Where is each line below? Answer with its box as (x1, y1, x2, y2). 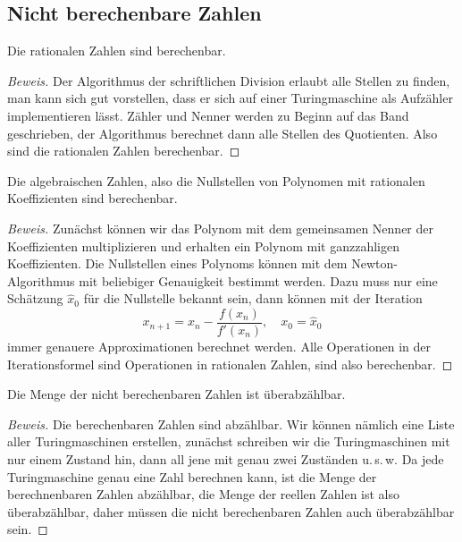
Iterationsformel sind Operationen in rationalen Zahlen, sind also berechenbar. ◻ (7, 354, 453, 373)
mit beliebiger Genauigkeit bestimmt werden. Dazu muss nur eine (79, 271, 438, 290)
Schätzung (7, 289, 63, 308)
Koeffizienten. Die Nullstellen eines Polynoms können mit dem (7, 254, 348, 273)
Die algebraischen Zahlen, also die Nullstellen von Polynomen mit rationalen (7, 171, 425, 190)
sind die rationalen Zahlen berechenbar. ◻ (7, 141, 240, 160)
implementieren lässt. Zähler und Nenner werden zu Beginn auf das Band (7, 106, 409, 124)
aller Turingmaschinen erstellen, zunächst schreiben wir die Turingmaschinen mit (7, 432, 450, 451)
